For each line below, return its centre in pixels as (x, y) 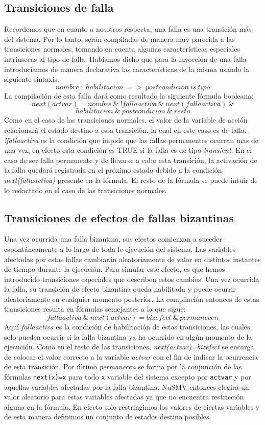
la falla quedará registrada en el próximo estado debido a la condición (113, 170)
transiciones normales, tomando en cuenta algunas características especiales (122, 49)
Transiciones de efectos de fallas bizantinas (119, 217)
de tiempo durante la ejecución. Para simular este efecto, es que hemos (115, 269)
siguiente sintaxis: (32, 79)
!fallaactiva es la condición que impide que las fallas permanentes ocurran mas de (131, 140)
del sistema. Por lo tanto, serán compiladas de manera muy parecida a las (119, 39)
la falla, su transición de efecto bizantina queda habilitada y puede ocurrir (120, 289)
